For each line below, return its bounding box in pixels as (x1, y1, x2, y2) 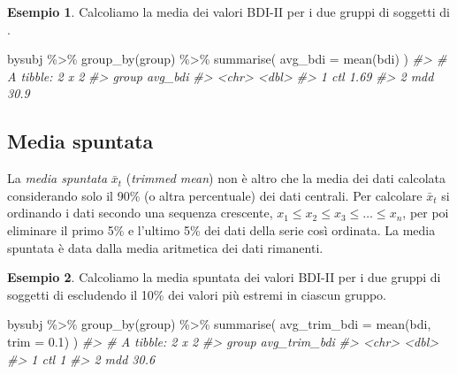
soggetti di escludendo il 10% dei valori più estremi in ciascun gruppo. (7, 285, 387, 303)
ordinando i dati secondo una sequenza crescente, (7, 203, 273, 222)
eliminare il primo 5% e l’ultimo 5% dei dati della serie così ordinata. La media (7, 220, 436, 239)
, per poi (402, 203, 449, 222)
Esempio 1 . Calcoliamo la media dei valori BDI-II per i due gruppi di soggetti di (7, 3, 450, 20)
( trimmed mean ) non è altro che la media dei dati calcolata (126, 169, 446, 187)
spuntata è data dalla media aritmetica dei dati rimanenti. (7, 238, 324, 256)
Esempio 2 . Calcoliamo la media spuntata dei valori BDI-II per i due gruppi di (7, 268, 441, 286)
